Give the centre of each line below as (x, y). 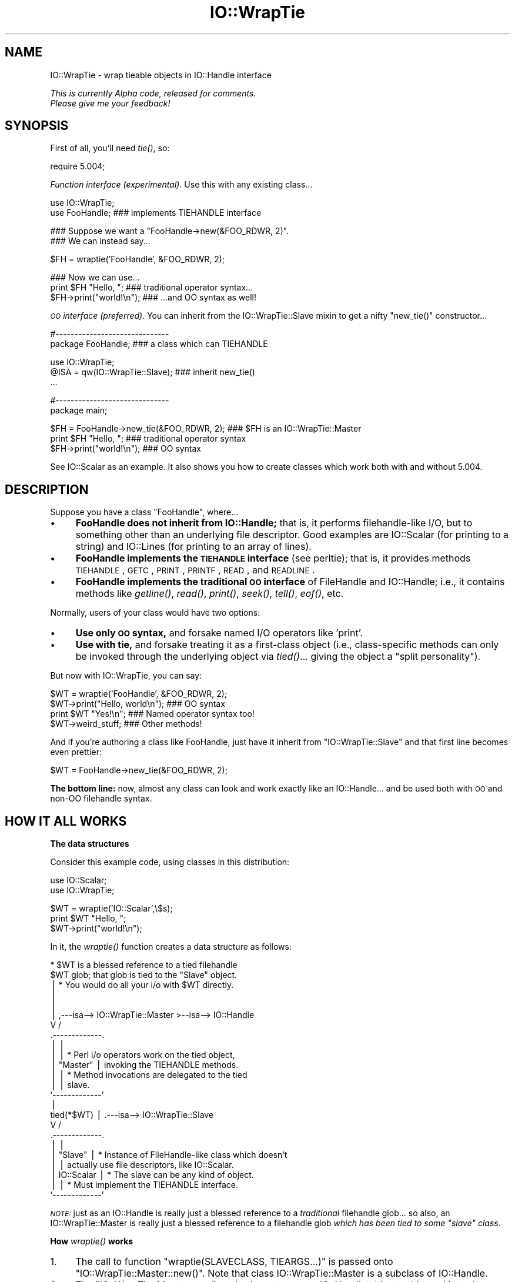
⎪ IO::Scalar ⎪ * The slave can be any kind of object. (152, 1175)
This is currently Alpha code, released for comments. (153, 93)
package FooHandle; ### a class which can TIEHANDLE (159, 344)
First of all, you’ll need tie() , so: (110, 148)
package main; (79, 410)
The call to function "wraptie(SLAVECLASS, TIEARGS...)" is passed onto (234, 1262)
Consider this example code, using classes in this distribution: (170, 862)
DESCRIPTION (47, 489)
